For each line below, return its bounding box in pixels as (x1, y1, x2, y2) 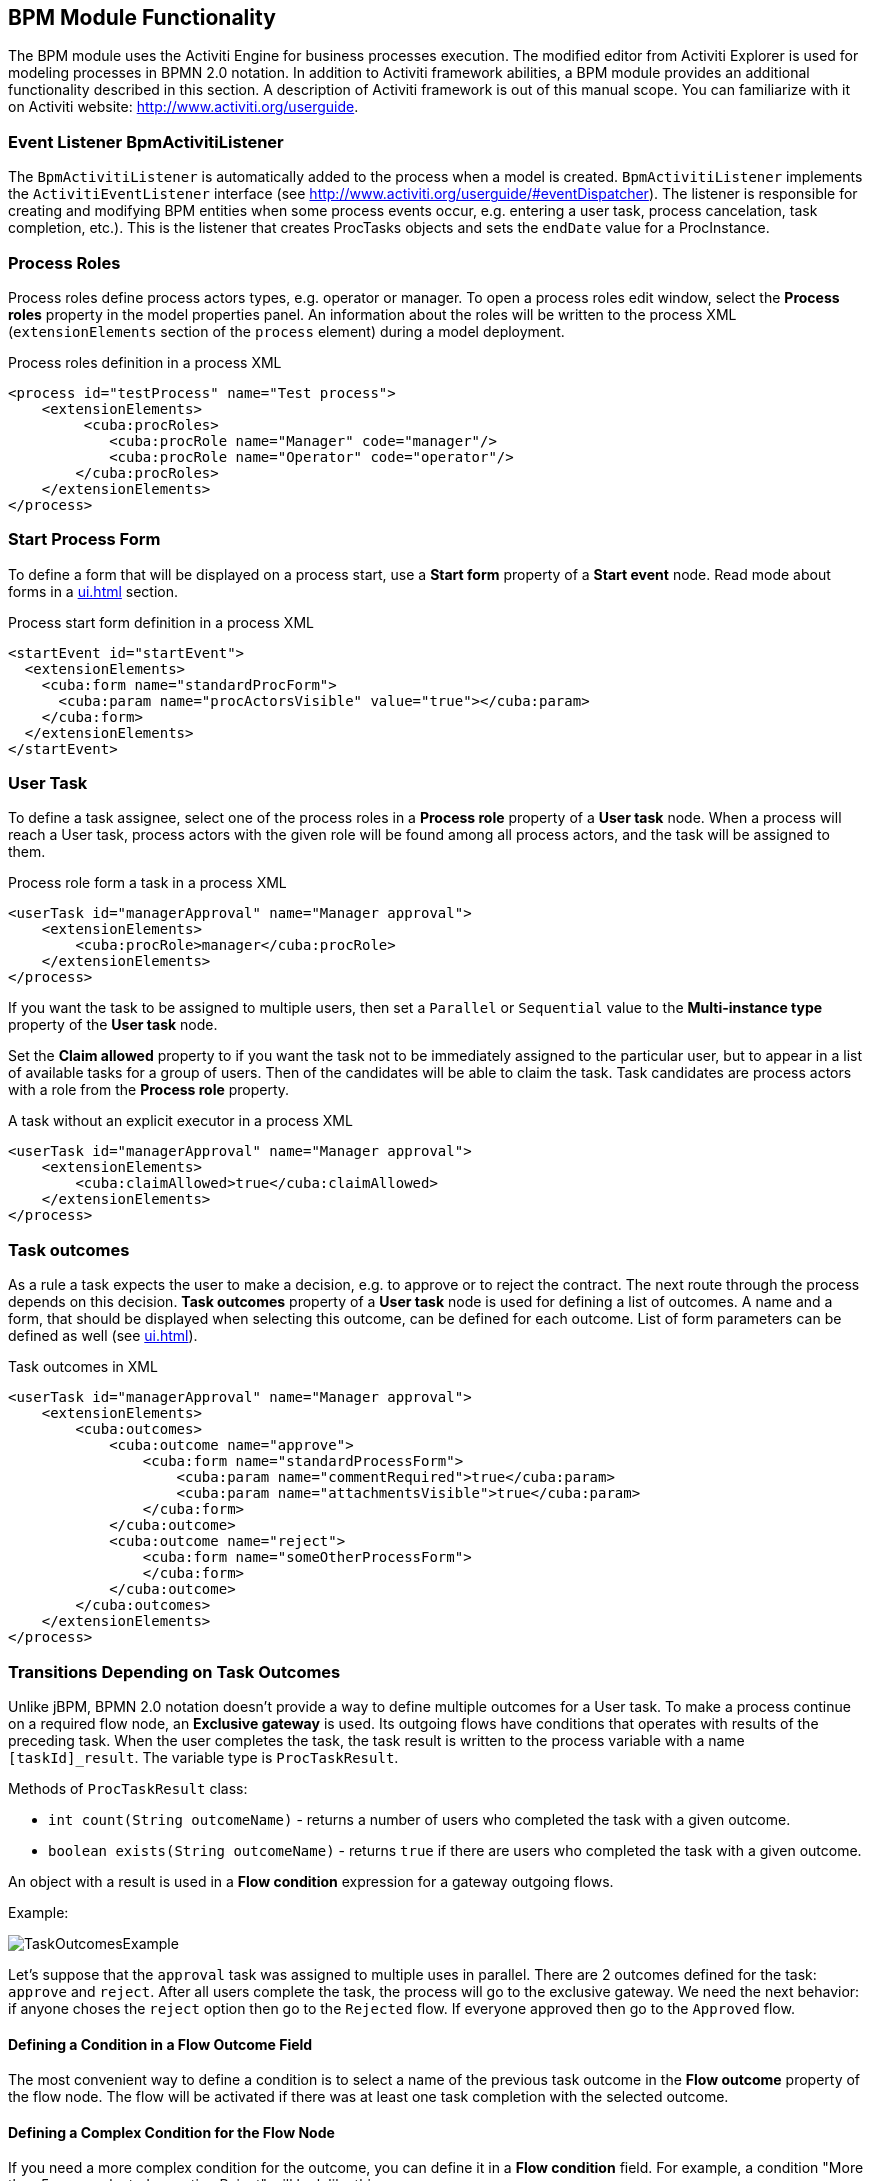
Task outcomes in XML (8, 1358, 158, 1376)
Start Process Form (8, 529, 161, 550)
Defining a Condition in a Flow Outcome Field (8, 2035, 313, 2053)
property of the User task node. (8, 1016, 218, 1034)
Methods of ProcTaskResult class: (8, 1779, 248, 1797)
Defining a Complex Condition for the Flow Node (8, 2123, 335, 2141)
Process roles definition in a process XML (8, 353, 282, 371)
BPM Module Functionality (8, 5, 276, 30)
